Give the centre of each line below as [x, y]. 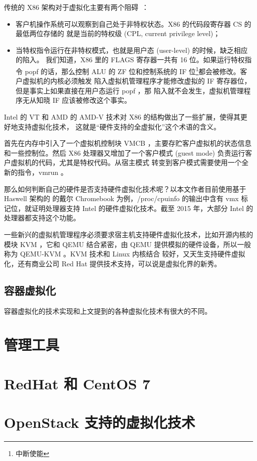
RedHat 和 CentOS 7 [77, 383]
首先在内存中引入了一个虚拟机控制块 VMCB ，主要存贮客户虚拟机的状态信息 [128, 143]
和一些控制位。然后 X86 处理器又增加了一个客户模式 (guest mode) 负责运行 [125, 152]
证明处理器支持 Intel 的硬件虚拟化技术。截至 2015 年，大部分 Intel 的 [142, 208]
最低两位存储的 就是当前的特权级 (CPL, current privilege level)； [118, 33]
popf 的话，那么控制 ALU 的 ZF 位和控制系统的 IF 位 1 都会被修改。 [132, 70]
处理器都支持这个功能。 [42, 218]
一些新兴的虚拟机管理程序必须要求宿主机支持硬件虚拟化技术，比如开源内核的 [128, 234]
